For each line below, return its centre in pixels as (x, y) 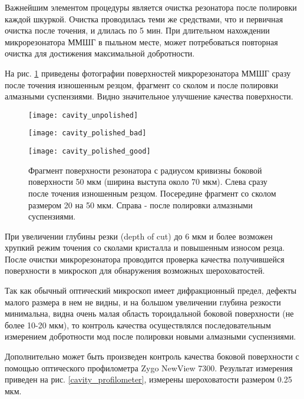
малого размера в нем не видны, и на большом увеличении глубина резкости (143, 302)
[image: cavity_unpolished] (83, 115)
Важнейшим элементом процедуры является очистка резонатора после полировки (151, 7)
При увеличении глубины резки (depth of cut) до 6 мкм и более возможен (139, 236)
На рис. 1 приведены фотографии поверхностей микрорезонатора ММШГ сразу (148, 73)
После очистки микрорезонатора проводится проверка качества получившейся (145, 259)
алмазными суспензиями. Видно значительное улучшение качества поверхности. (149, 96)
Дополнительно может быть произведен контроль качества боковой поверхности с (152, 356)
